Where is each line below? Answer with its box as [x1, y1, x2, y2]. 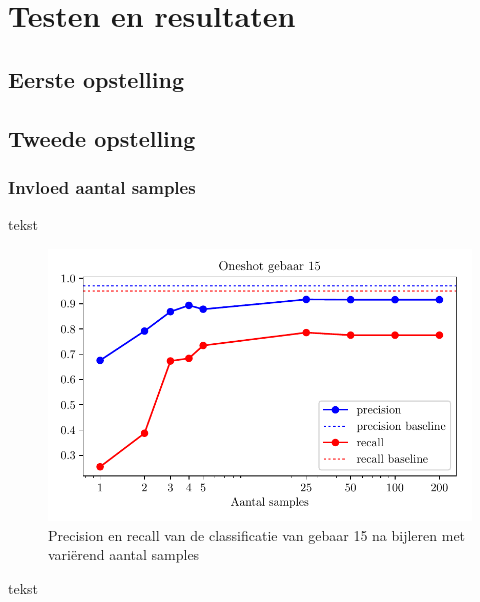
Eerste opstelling [8, 63, 185, 94]
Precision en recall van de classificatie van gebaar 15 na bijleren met [48, 524, 466, 545]
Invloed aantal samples [8, 174, 196, 199]
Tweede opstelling [8, 122, 196, 153]
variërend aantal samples [48, 544, 200, 565]
